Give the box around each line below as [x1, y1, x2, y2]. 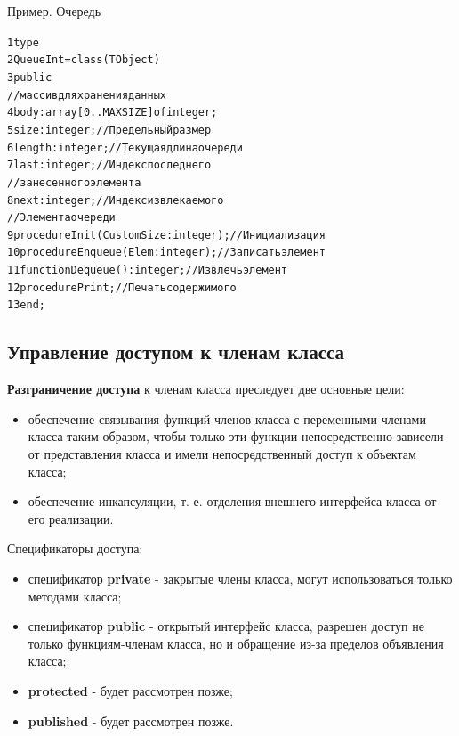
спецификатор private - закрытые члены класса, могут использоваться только [28, 569, 453, 588]
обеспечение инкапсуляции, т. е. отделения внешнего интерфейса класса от [28, 492, 437, 511]
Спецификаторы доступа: [7, 539, 143, 558]
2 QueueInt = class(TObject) [7, 53, 160, 67]
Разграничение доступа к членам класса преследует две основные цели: [7, 380, 405, 398]
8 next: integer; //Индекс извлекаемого [7, 193, 224, 207]
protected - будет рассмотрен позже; [28, 682, 233, 700]
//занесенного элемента [7, 176, 141, 189]
